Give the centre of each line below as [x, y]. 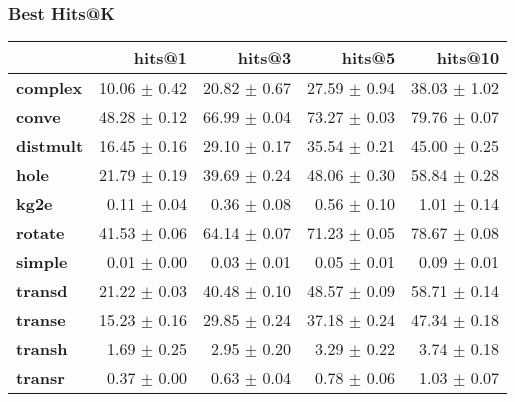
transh [42, 349]
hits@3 [264, 58]
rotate [40, 233]
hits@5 [368, 58]
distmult [50, 146]
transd [42, 291]
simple [42, 262]
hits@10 [468, 58]
